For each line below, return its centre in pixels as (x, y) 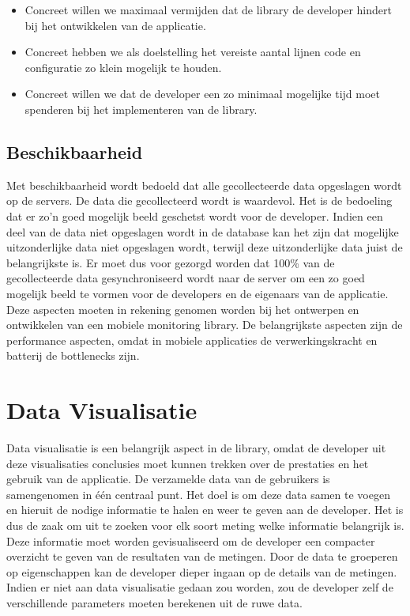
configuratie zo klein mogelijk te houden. (123, 67)
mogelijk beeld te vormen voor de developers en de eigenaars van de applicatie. (197, 293)
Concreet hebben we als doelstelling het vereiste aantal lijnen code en (193, 52)
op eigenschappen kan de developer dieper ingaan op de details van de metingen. (202, 571)
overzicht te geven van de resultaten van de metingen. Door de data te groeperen (202, 556)
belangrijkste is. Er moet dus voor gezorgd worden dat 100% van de (171, 262)
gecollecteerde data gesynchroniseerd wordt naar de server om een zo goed (186, 278)
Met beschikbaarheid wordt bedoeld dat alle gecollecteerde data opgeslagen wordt (204, 185)
